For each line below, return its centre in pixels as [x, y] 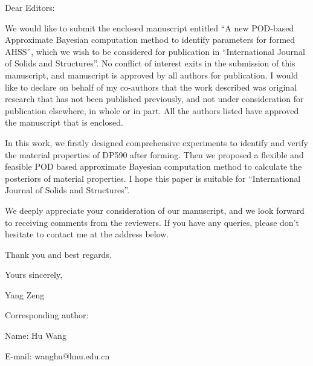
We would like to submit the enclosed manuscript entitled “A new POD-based [150, 27]
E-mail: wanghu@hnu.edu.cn [57, 355]
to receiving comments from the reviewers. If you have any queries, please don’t [152, 222]
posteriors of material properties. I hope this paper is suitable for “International [153, 178]
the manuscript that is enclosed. [64, 122]
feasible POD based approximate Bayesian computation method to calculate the [153, 166]
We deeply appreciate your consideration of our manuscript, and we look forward [155, 210]
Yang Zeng [25, 294]
